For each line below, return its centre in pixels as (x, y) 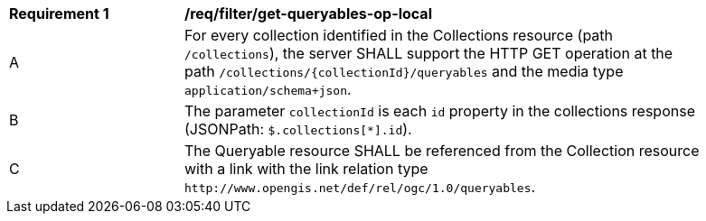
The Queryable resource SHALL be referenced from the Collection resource (442, 151)
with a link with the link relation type (306, 169)
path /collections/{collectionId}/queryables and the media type (404, 71)
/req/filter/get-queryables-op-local (308, 14)
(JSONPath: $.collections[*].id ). (298, 129)
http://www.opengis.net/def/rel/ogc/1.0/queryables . (360, 187)
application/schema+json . (268, 89)
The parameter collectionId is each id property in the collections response (440, 111)
